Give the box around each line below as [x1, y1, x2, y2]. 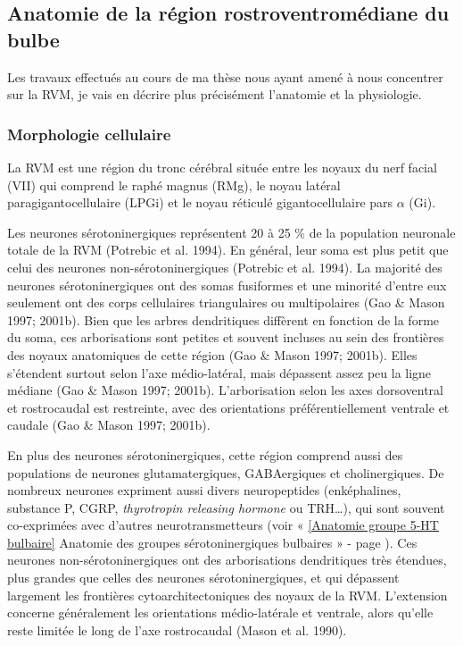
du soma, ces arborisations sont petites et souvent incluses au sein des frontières [7, 328, 444, 347]
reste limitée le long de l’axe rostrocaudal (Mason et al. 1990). [7, 620, 347, 639]
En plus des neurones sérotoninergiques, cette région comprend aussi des [7, 445, 403, 464]
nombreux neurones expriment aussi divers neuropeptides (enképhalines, [7, 481, 401, 499]
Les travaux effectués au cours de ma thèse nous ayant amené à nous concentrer [7, 67, 443, 86]
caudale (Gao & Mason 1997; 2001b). [7, 415, 211, 434]
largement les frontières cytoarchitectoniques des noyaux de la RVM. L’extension [7, 585, 448, 604]
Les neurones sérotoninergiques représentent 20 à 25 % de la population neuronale [7, 222, 456, 241]
